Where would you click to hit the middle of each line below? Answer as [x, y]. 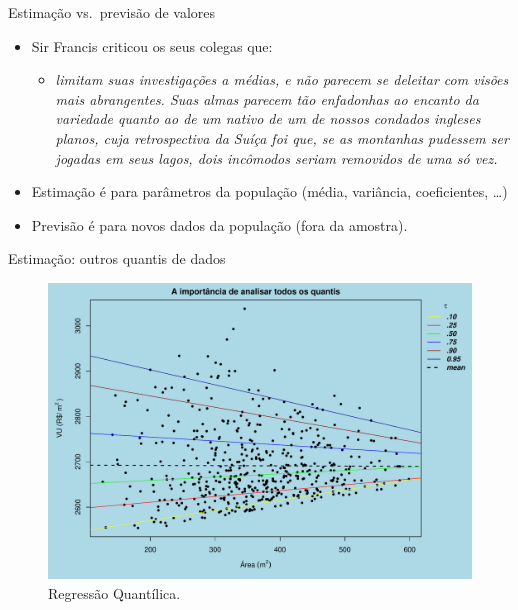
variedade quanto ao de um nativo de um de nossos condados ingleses [268, 118]
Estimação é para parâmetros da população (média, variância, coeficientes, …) [269, 191]
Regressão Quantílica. [114, 593]
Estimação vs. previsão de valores [112, 12]
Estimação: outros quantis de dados [117, 258]
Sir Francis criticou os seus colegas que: [152, 45]
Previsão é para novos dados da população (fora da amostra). [219, 224]
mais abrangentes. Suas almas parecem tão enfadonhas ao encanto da [267, 98]
